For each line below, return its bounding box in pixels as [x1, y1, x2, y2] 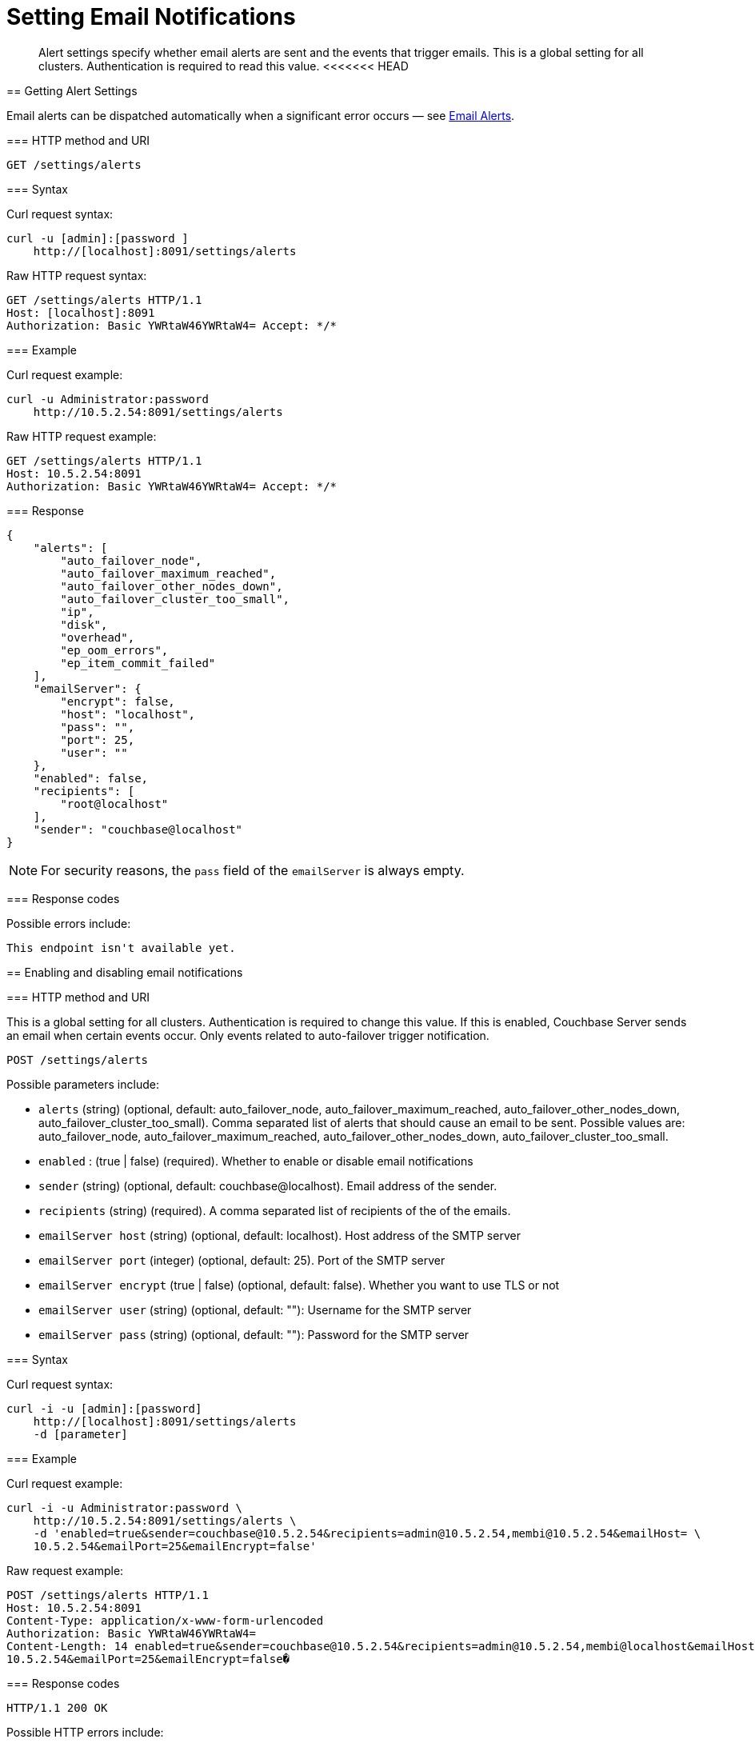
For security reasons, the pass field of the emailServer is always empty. [41, 862, 465, 878]
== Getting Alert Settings [6, 83, 138, 98]
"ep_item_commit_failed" [60, 656, 216, 670]
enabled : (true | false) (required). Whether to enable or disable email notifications [38, 1153, 473, 1168]
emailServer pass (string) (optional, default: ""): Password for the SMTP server [38, 1327, 469, 1341]
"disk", [60, 618, 108, 631]
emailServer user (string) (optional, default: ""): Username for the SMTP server [38, 1302, 472, 1317]
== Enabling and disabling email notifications [6, 965, 243, 979]
